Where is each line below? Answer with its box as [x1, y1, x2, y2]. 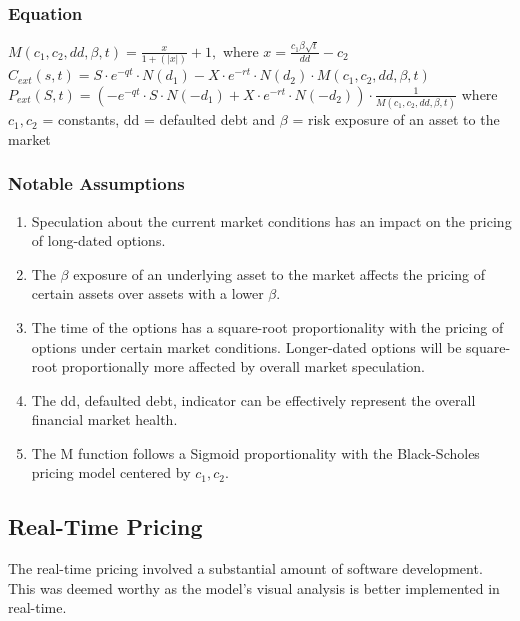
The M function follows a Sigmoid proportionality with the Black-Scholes [31, 442, 480, 463]
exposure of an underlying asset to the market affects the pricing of [73, 263, 486, 284]
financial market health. [31, 409, 178, 430]
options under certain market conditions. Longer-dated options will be [31, 336, 462, 357]
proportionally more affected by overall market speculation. [61, 356, 425, 377]
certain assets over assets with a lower [31, 283, 264, 304]
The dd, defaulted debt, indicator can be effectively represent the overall [31, 389, 476, 410]
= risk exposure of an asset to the [292, 109, 500, 130]
